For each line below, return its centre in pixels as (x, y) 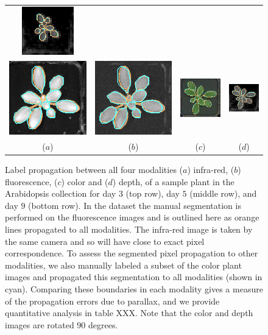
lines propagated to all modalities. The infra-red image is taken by (129, 229)
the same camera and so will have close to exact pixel (105, 241)
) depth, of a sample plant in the (173, 181)
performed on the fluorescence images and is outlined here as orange (132, 217)
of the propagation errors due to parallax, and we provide (112, 301)
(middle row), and (223, 193)
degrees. (103, 324)
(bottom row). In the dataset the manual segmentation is (135, 205)
